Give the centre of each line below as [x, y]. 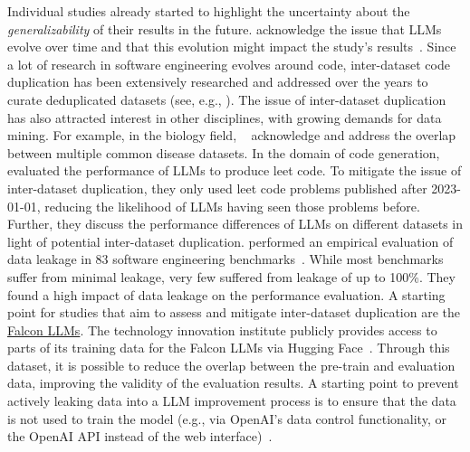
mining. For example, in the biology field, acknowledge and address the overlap [232, 135]
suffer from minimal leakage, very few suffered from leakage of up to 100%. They [231, 276]
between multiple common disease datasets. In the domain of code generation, [224, 152]
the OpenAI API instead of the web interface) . [140, 436]
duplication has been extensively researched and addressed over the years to [218, 82]
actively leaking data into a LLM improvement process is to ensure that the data [232, 401]
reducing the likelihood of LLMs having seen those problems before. [232, 206]
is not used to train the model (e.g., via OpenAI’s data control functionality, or [227, 418]
